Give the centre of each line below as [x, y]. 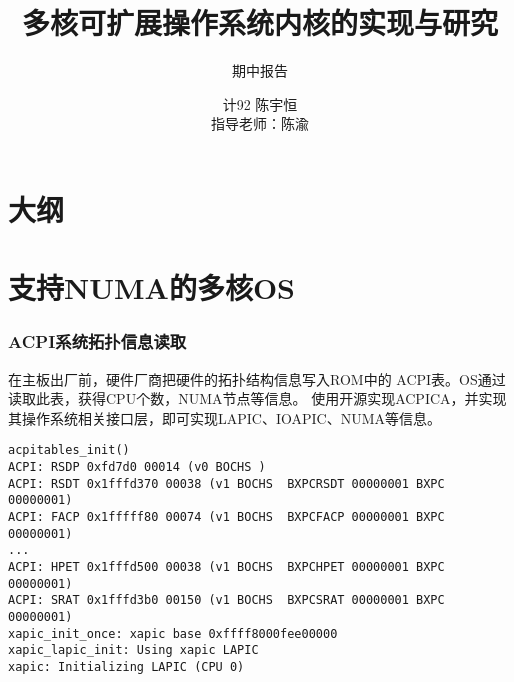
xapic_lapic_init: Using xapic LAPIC [133, 650]
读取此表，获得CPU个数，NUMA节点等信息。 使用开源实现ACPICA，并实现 [257, 398]
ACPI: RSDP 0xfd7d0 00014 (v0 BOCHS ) [137, 467]
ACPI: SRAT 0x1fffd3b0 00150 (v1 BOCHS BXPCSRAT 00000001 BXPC [226, 600]
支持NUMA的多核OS [151, 287]
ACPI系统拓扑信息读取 [97, 341]
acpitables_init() [69, 450]
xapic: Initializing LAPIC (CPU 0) [126, 667]
